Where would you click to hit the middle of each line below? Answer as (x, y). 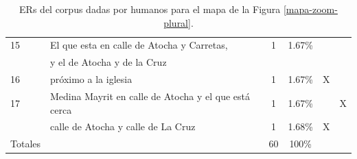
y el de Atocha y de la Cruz (108, 62)
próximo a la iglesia (91, 79)
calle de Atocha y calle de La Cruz (123, 126)
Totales (26, 144)
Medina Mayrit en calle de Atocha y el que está (150, 96)
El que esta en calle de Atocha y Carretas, (139, 45)
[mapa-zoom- (310, 9)
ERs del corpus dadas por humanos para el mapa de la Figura (150, 9)
